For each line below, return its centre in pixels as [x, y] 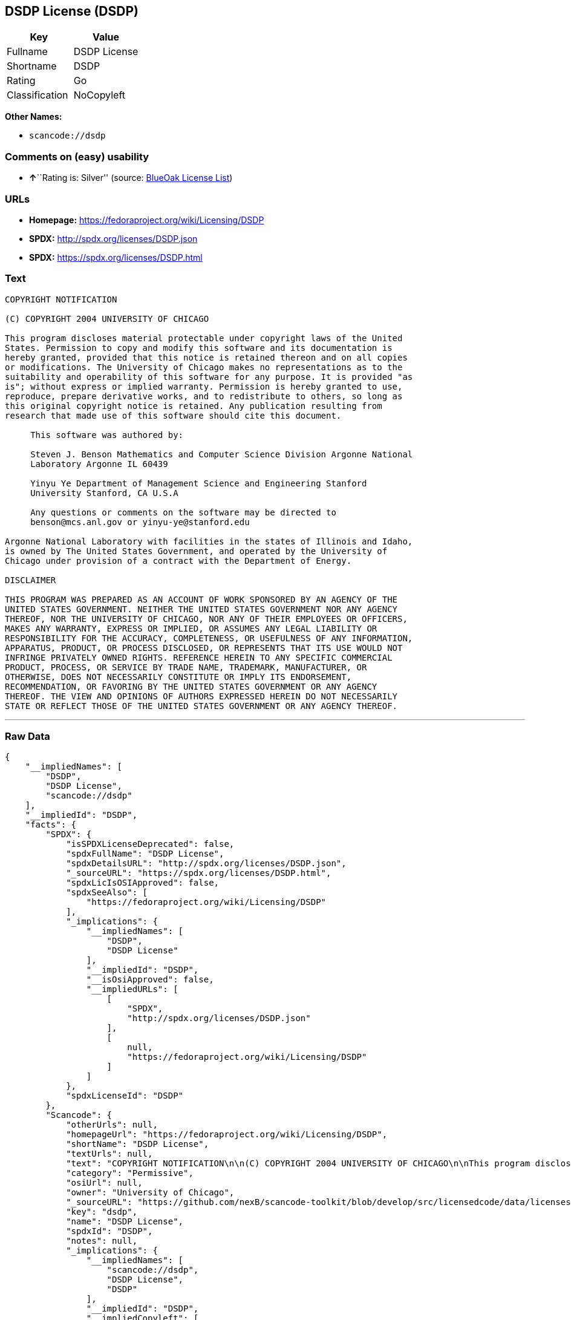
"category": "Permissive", [130, 1173]
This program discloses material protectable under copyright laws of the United [204, 338]
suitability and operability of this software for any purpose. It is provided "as [209, 377]
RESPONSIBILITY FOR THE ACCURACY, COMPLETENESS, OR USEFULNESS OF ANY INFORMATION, [209, 638]
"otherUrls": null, [112, 1125]
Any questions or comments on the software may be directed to [183, 512]
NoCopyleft [99, 95]
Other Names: [34, 117]
